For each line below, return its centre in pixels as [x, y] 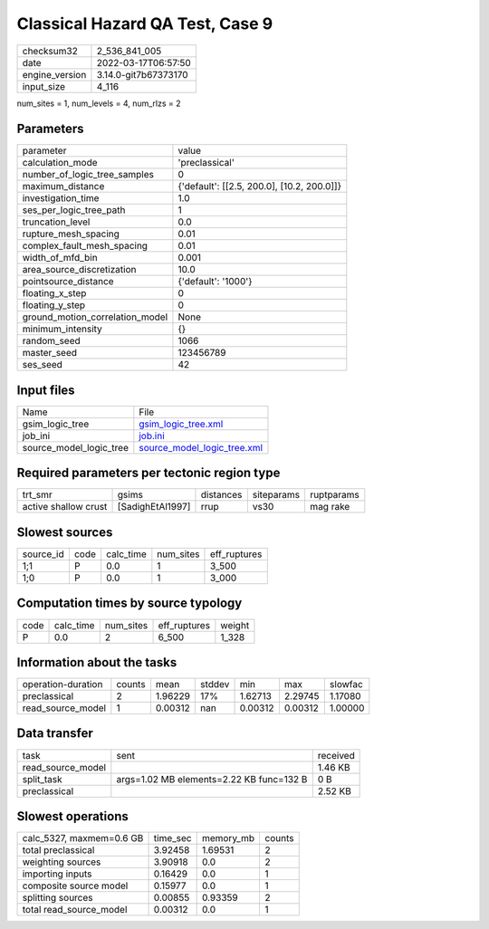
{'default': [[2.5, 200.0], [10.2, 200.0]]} [260, 187]
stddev [215, 685]
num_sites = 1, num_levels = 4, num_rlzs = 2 [99, 103]
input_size [44, 86]
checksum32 [50, 51]
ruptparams [334, 495]
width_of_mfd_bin [60, 258]
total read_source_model [75, 910]
